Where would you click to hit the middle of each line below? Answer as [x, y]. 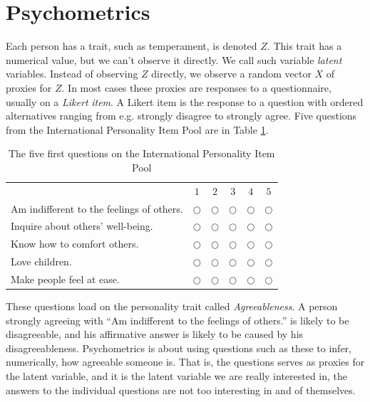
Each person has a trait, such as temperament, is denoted [132, 46]
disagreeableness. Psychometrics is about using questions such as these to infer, [179, 348]
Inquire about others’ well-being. [82, 226]
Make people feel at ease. [65, 279]
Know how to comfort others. [75, 244]
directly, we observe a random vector [231, 74]
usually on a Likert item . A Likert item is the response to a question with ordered [185, 101]
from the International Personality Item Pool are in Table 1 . [137, 129]
